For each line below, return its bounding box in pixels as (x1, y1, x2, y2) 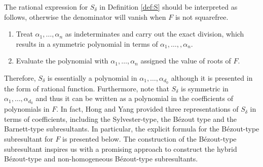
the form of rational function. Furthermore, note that (4, 83, 169, 93)
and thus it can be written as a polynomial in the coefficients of (35, 93, 233, 104)
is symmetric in (181, 83, 229, 93)
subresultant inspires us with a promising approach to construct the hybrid (4, 143, 237, 154)
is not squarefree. (175, 11, 229, 22)
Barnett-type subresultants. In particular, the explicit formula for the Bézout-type (4, 123, 259, 134)
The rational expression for (4, 2, 88, 12)
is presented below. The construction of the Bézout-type (62, 133, 237, 144)
